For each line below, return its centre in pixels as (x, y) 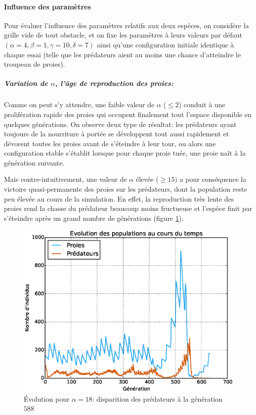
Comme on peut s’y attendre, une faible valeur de (79, 104)
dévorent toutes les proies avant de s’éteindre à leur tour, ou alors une (110, 143)
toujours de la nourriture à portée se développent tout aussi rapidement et (117, 134)
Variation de (26, 83)
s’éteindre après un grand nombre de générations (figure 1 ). (94, 218)
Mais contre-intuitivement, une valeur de (65, 179)
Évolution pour (47, 398)
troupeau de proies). (35, 64)
